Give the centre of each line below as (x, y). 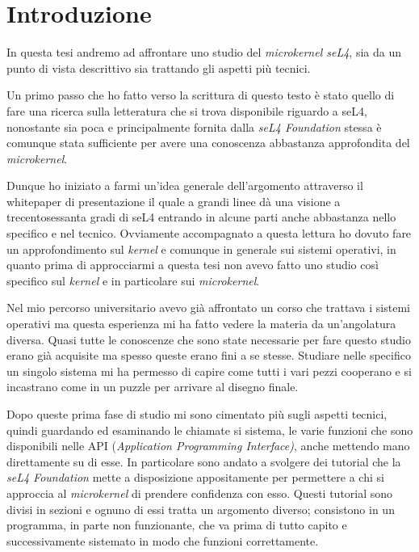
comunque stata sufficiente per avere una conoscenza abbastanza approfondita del (208, 143)
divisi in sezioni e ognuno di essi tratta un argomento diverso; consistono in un (201, 509)
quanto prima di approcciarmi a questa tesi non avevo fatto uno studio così (193, 265)
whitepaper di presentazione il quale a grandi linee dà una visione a (174, 201)
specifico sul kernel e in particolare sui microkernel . (133, 280)
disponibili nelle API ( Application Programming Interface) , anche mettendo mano (208, 446)
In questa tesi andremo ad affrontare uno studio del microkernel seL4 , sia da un (204, 52)
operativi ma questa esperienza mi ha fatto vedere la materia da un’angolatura (201, 324)
